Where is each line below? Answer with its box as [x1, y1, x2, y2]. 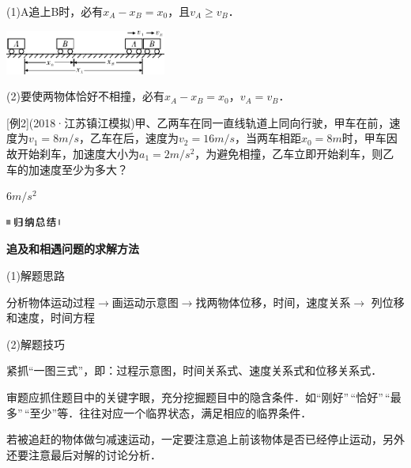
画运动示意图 [111, 293, 179, 310]
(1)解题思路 [6, 266, 65, 283]
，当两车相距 [235, 130, 302, 146]
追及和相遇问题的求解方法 [6, 240, 139, 257]
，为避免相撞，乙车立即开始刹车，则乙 [194, 145, 394, 161]
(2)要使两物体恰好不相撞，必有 [6, 88, 164, 104]
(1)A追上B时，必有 [6, 3, 104, 19]
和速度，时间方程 [6, 309, 95, 326]
